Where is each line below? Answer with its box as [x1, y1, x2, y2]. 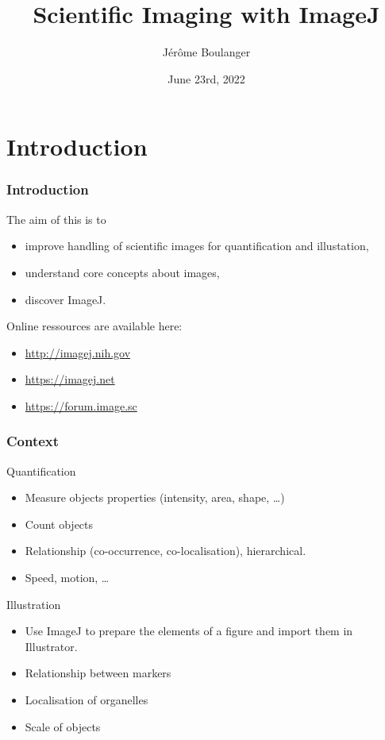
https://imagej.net [25, 371, 115, 387]
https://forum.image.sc [25, 397, 137, 414]
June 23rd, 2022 [167, 70, 245, 87]
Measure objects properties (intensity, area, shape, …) [25, 489, 285, 506]
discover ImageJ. [25, 291, 106, 307]
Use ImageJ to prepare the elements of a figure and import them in [25, 622, 353, 639]
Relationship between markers [25, 665, 171, 681]
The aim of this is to [6, 210, 106, 227]
